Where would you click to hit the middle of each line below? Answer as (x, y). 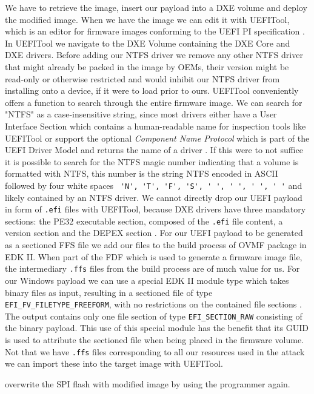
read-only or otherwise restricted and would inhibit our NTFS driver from (142, 78)
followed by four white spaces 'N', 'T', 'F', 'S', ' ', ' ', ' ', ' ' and (154, 185)
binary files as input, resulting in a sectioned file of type (109, 292)
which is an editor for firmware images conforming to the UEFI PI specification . (155, 31)
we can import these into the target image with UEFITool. (114, 363)
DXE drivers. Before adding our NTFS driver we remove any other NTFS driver (154, 55)
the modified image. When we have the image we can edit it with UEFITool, (147, 19)
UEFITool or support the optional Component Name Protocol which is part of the (157, 138)
